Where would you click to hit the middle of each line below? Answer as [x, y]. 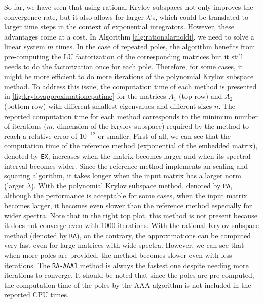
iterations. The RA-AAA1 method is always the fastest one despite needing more [126, 265]
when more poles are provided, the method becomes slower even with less [118, 255]
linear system [25, 46]
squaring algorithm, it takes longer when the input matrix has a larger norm [123, 176]
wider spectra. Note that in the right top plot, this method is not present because [131, 215]
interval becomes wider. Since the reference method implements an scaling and [126, 165]
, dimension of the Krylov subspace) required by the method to [151, 126]
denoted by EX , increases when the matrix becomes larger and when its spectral [127, 155]
